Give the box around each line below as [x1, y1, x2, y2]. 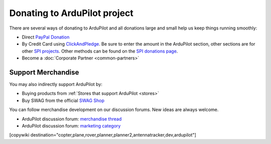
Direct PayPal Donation [22, 34, 70, 40]
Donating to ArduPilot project [9, 7, 134, 18]
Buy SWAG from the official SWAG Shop [22, 97, 105, 103]
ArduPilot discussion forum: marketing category [22, 122, 121, 128]
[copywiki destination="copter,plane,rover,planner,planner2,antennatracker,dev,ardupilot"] [9, 132, 197, 138]
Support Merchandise [9, 68, 79, 76]
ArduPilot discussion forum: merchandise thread [22, 115, 122, 122]
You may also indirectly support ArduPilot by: [9, 81, 103, 87]
